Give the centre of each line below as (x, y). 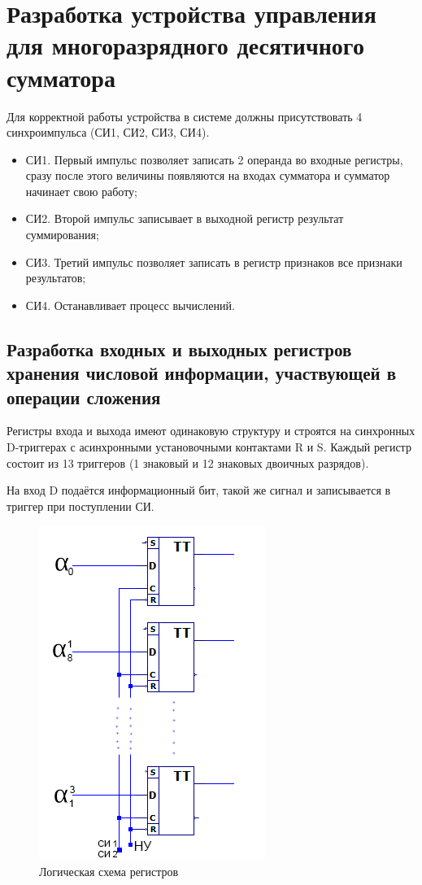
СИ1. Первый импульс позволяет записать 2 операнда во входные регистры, (214, 159)
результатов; (56, 278)
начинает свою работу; (82, 191)
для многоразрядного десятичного (185, 45)
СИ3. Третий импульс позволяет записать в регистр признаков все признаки (214, 262)
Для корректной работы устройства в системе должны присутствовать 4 (185, 116)
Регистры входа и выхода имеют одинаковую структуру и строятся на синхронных (211, 431)
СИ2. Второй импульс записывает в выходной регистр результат (185, 218)
